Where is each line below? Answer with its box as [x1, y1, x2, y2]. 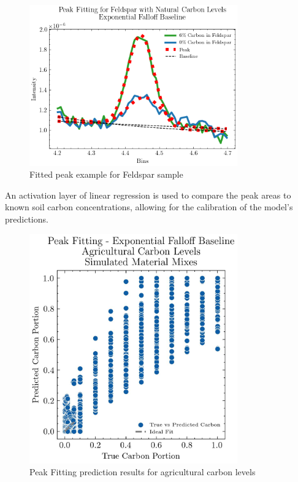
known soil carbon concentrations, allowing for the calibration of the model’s [5, 200, 293, 213]
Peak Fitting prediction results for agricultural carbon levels [29, 465, 256, 478]
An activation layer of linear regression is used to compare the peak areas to [5, 188, 291, 201]
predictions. [5, 213, 48, 226]
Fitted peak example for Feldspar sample [29, 168, 183, 181]
